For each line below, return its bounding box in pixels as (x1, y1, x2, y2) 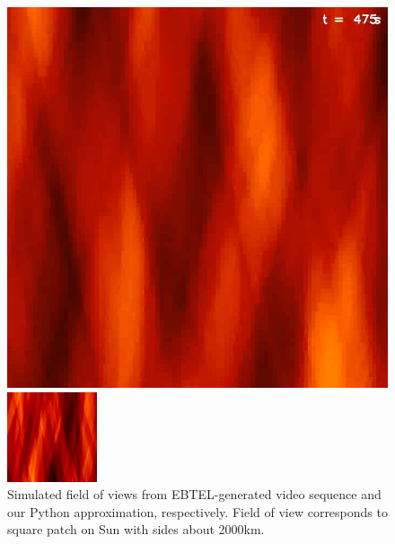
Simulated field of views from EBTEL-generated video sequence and (7, 485, 382, 504)
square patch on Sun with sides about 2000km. (7, 520, 265, 539)
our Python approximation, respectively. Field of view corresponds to (7, 502, 388, 521)
